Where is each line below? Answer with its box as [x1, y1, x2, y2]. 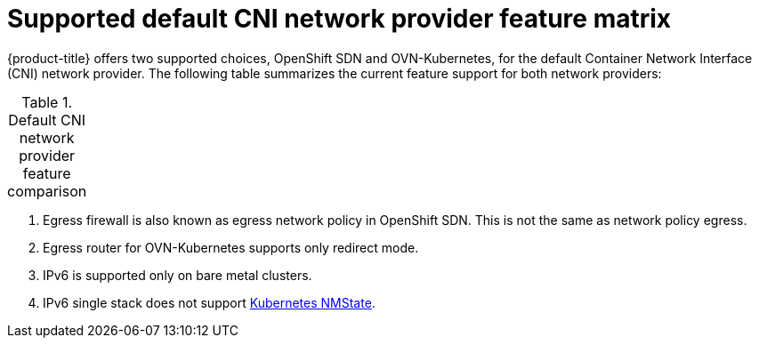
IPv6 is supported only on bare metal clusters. [43, 267, 312, 283]
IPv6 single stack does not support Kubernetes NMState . [43, 294, 375, 310]
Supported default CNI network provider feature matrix [7, 4, 672, 34]
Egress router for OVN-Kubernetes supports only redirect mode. [43, 239, 419, 255]
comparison [7, 181, 87, 200]
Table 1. [21, 92, 72, 111]
